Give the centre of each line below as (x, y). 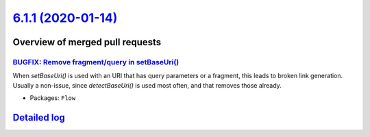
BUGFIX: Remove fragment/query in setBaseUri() (96, 62)
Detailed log (39, 117)
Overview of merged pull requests (87, 42)
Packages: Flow (53, 98)
